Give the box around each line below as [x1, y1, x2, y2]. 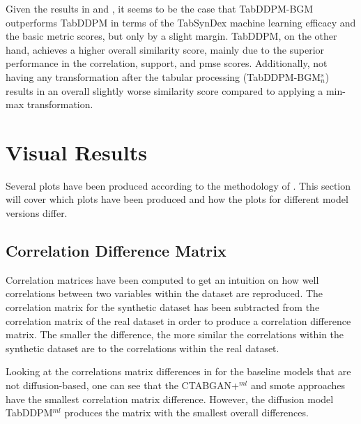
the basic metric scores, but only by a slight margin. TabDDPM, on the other [6, 29, 337, 43]
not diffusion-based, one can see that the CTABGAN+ [6, 378, 239, 393]
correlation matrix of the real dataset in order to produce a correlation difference [6, 313, 351, 328]
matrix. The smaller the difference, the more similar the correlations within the [6, 327, 344, 342]
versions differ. [6, 206, 68, 220]
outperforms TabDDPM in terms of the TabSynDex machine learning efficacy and [6, 15, 356, 29]
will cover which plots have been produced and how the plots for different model [6, 192, 348, 206]
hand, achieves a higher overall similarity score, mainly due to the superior [6, 42, 325, 56]
